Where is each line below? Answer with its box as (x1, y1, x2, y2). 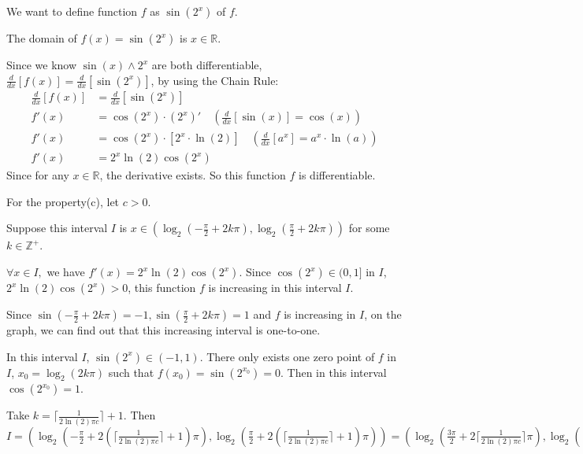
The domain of (6, 30, 77, 46)
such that (108, 364, 154, 380)
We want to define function (6, 3, 138, 19)
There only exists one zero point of (206, 348, 375, 364)
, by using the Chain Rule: (150, 72, 279, 88)
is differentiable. (299, 167, 376, 183)
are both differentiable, (151, 57, 262, 72)
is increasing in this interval (208, 279, 342, 296)
